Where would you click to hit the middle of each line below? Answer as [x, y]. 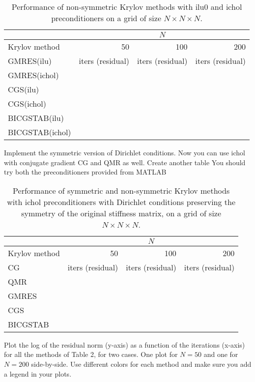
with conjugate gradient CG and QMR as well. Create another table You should [125, 162]
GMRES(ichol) [33, 75]
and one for [221, 354]
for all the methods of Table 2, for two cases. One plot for [91, 354]
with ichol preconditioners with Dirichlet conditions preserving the [121, 202]
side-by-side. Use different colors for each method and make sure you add [141, 364]
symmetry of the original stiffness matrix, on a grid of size [121, 213]
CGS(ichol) [27, 103]
